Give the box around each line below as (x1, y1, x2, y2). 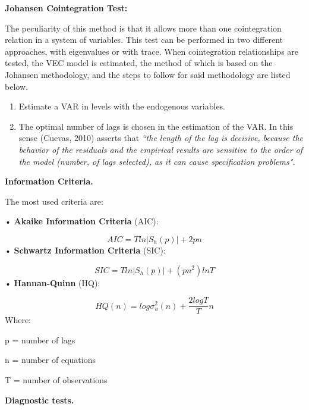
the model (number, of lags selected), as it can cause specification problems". (18, 155, 295, 167)
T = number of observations (5, 373, 108, 386)
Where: (5, 314, 31, 326)
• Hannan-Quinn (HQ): (5, 276, 100, 289)
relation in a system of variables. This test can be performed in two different (5, 33, 283, 46)
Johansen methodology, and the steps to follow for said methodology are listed (5, 68, 291, 80)
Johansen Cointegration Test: (5, 2, 128, 14)
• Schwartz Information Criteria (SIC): (5, 243, 166, 256)
